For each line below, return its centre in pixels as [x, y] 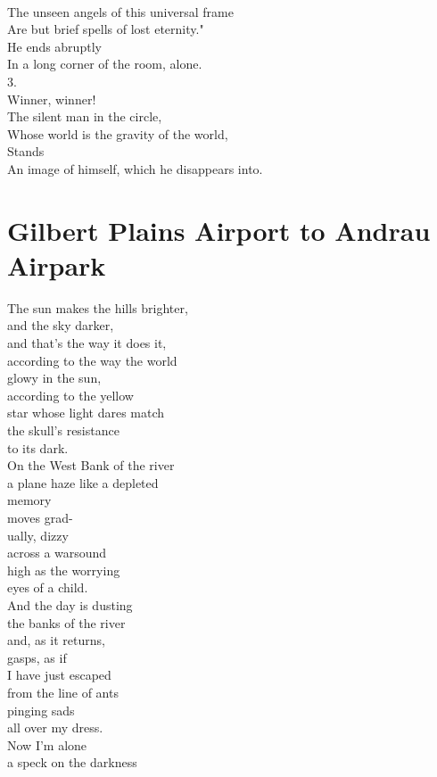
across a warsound [57, 553]
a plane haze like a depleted [83, 482]
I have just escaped [59, 675]
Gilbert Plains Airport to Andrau [219, 230]
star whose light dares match [86, 413]
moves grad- [40, 517]
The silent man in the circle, [85, 116]
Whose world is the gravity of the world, [118, 133]
